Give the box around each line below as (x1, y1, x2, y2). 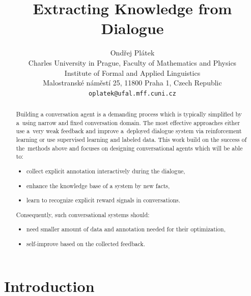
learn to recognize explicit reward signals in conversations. (26, 196, 180, 204)
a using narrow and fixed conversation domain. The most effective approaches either (16, 118, 240, 127)
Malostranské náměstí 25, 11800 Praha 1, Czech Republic (43, 77, 222, 88)
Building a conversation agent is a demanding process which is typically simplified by (16, 110, 242, 119)
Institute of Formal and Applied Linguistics (64, 67, 201, 78)
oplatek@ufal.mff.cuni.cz (89, 90, 176, 97)
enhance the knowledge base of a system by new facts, (26, 181, 170, 190)
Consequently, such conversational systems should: (16, 210, 150, 219)
